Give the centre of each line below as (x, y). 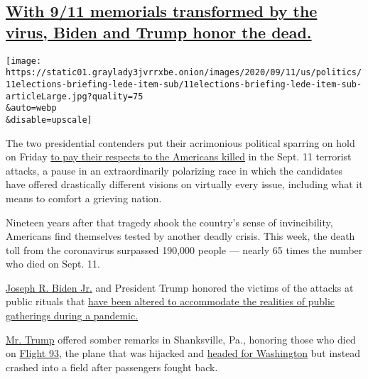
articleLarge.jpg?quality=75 (75, 96)
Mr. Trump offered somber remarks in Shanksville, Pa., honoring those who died (181, 339)
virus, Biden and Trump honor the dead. (159, 32)
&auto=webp (31, 108)
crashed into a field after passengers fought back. (112, 367)
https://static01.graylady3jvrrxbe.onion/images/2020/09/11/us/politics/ (184, 73)
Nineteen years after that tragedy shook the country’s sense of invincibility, (169, 222)
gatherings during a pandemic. (72, 315)
